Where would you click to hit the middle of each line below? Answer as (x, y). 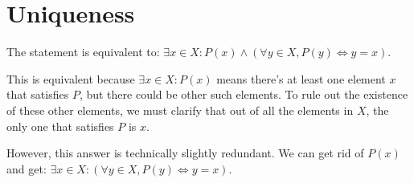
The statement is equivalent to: (83, 52)
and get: (27, 168)
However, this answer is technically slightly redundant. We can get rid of (185, 153)
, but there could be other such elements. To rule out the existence (244, 94)
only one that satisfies (60, 126)
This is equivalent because (71, 78)
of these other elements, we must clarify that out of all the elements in (180, 110)
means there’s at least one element (301, 78)
